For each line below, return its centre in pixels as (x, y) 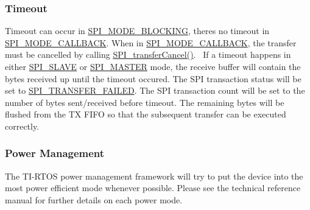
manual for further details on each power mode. (94, 199)
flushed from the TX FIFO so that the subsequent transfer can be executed (146, 114)
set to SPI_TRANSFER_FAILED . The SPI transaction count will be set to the (155, 90)
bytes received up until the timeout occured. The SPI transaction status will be (153, 78)
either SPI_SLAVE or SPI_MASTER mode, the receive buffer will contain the (153, 66)
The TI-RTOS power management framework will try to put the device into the (154, 176)
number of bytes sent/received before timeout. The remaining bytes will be (145, 102)
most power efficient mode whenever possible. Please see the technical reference (153, 188)
